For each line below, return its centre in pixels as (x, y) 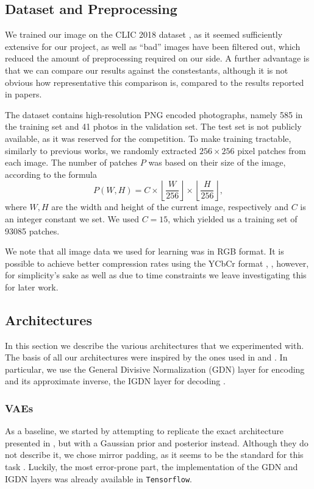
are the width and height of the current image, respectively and (170, 207)
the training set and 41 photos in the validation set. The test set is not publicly (153, 126)
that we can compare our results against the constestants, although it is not (147, 70)
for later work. (32, 287)
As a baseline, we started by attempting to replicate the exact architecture (144, 431)
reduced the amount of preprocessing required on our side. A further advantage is (157, 58)
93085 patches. (32, 230)
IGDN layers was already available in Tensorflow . (99, 478)
